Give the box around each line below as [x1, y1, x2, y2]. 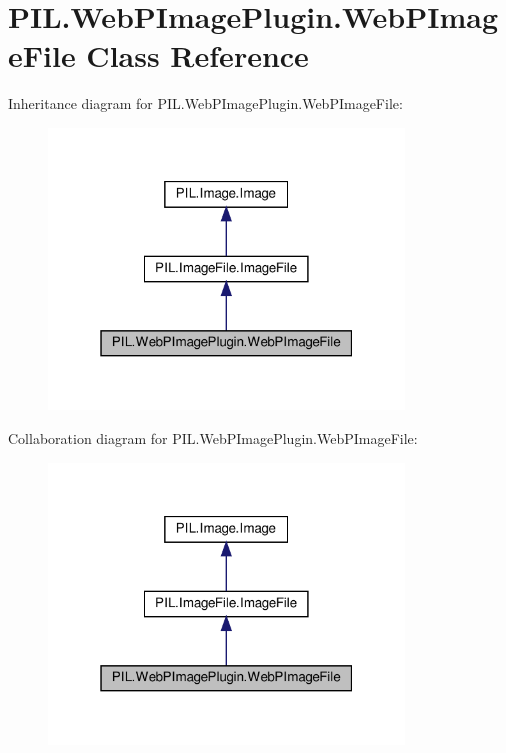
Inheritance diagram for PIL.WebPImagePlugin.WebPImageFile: [8, 93, 403, 114]
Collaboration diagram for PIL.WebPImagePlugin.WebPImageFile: [8, 428, 418, 449]
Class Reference [86, 35, 309, 76]
